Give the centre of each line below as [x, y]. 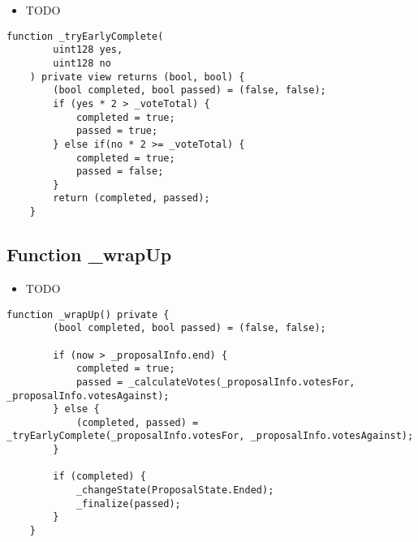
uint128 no [82, 63]
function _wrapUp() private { [88, 314]
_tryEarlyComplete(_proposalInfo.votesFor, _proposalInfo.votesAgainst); [210, 436]
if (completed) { [99, 477]
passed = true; [117, 131]
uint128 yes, [88, 50]
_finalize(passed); [128, 503]
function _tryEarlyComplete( [85, 36]
